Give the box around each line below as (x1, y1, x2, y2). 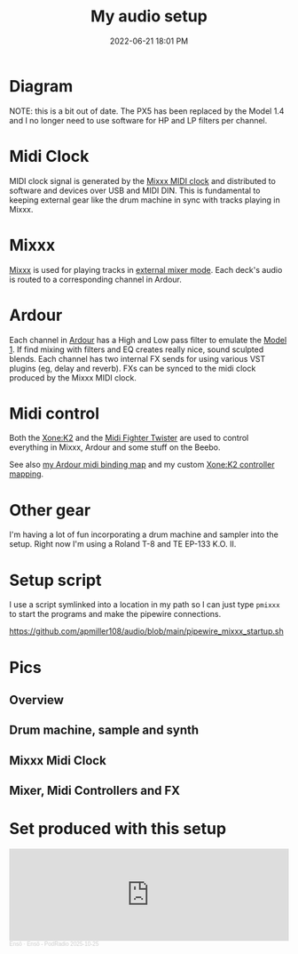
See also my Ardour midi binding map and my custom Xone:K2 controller (9, 460, 275, 470)
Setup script (9, 570, 102, 590)
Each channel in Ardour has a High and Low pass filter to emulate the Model (9, 334, 287, 345)
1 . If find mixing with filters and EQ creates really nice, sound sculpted (9, 344, 264, 355)
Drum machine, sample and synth (9, 723, 200, 738)
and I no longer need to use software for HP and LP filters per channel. (9, 115, 268, 125)
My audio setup (90, 6, 208, 27)
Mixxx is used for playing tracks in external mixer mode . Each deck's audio (9, 264, 283, 275)
